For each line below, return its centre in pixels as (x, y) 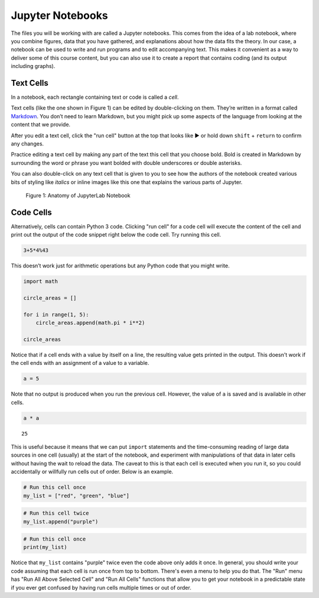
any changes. (27, 143)
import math (41, 282)
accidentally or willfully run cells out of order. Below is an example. (92, 472)
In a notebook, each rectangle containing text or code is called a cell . (95, 97)
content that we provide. (41, 125)
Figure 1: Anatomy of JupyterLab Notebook (78, 195)
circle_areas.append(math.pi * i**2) (90, 323)
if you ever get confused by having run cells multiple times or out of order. (101, 587)
